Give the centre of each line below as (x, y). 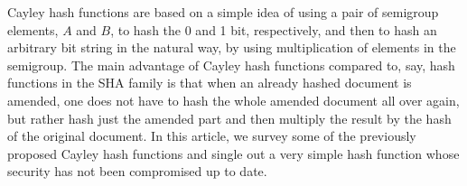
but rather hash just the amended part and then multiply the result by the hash (229, 118)
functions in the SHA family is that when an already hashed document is (210, 83)
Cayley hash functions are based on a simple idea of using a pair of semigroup (223, 12)
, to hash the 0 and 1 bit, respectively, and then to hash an (274, 29)
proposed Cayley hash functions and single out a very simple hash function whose (233, 153)
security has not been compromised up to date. (137, 171)
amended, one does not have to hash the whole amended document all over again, (233, 100)
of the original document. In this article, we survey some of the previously (212, 136)
